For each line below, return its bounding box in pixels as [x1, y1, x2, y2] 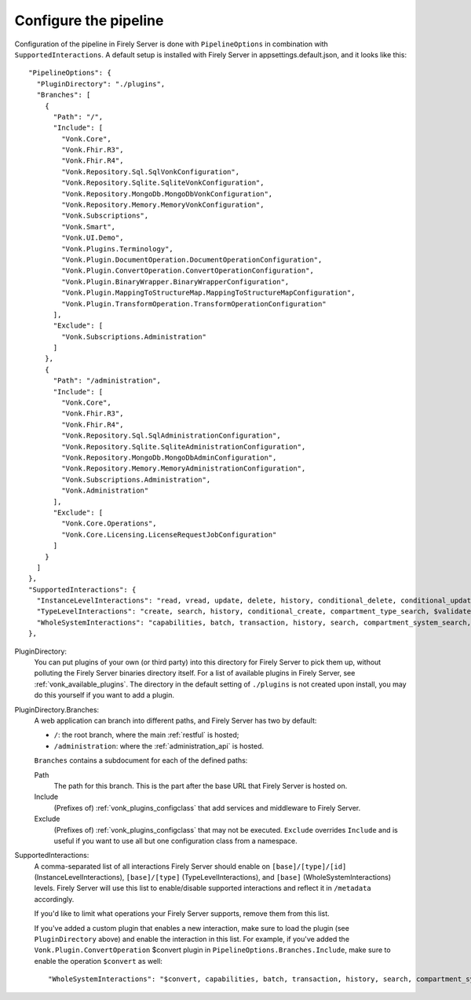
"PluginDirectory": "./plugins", [36, 79, 166, 88]
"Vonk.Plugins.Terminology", [61, 244, 174, 253]
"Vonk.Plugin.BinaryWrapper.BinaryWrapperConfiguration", [61, 277, 290, 286]
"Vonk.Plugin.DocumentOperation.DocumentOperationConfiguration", [61, 255, 323, 264]
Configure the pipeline [14, 12, 164, 29]
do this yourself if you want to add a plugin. [34, 690, 174, 700]
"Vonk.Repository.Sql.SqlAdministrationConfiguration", [61, 431, 282, 440]
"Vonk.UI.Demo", [61, 233, 124, 243]
